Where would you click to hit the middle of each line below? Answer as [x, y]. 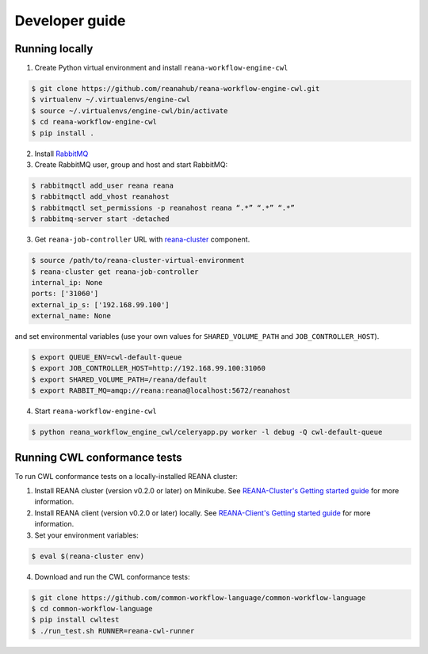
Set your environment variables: [86, 535]
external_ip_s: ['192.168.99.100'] [100, 304]
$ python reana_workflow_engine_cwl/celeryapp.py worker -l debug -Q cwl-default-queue [207, 432]
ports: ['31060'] [65, 294]
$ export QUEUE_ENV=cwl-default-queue [107, 357]
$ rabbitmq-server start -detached [100, 219]
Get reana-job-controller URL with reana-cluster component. [142, 240]
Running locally [54, 49]
